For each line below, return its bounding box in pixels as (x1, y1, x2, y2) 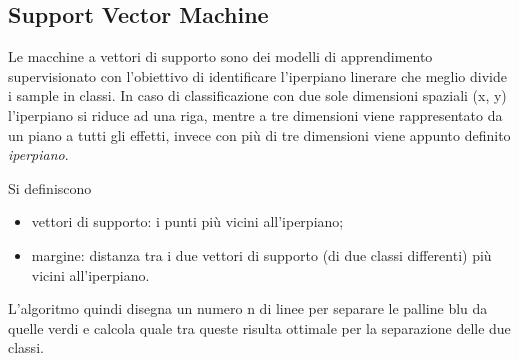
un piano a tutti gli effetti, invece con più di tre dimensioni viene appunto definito (8, 124, 511, 145)
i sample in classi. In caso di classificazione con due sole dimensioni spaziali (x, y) (8, 85, 507, 106)
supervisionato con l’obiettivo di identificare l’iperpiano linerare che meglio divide (8, 65, 507, 86)
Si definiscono (8, 177, 92, 198)
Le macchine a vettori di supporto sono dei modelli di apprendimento (8, 46, 433, 67)
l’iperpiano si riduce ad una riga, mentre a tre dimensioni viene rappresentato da (8, 104, 503, 125)
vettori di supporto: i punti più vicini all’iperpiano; (31, 211, 344, 232)
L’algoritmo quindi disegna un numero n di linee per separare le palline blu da (8, 298, 488, 319)
